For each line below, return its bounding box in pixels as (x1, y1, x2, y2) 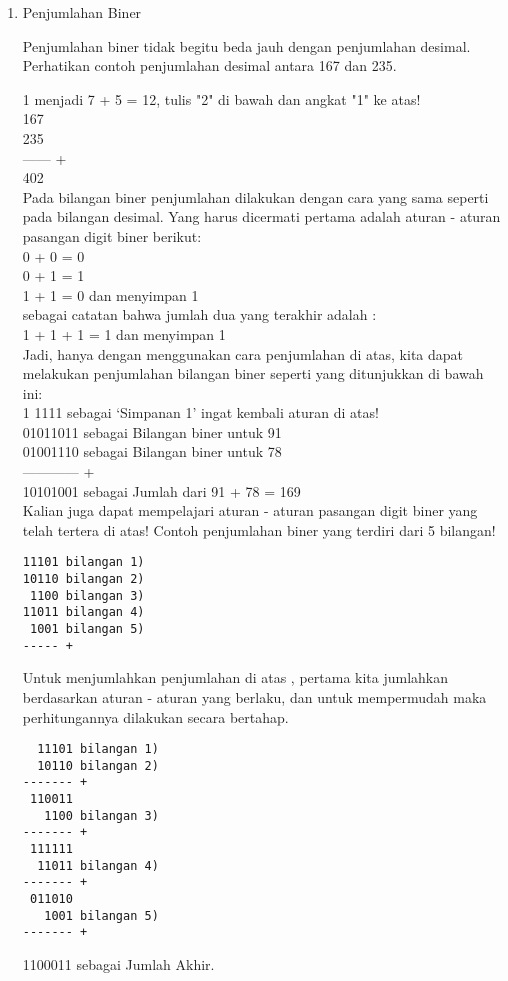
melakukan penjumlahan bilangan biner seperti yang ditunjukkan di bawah (22, 363, 484, 384)
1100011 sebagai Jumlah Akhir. (22, 954, 215, 975)
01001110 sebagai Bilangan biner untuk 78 (22, 441, 282, 462)
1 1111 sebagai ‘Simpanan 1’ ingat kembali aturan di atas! (22, 402, 379, 423)
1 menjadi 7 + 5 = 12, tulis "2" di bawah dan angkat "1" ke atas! (22, 88, 421, 109)
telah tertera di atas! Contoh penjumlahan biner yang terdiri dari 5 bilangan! (22, 519, 496, 540)
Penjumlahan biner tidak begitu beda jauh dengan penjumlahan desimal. (22, 35, 471, 56)
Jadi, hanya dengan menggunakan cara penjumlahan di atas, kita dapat (22, 343, 464, 364)
